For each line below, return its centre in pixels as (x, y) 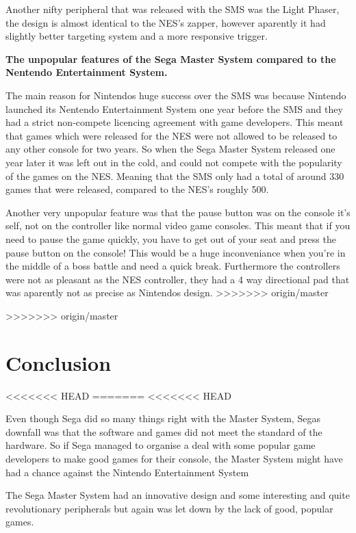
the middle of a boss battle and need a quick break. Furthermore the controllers (173, 266)
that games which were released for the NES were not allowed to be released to (171, 135)
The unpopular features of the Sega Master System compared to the (171, 58)
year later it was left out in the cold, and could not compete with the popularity (174, 162)
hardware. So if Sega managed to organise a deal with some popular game (161, 445)
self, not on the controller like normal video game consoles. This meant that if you (178, 225)
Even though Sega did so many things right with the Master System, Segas (163, 418)
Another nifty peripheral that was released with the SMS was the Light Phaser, (173, 9)
